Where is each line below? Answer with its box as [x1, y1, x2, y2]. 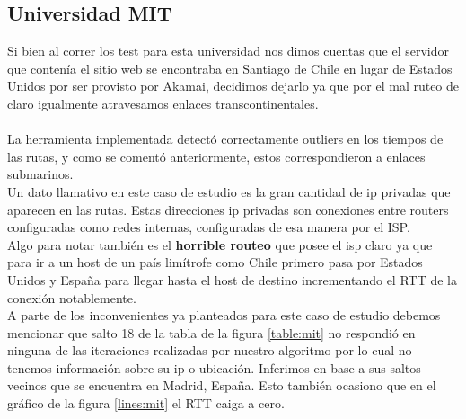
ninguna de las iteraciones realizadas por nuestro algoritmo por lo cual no [7, 341, 412, 360]
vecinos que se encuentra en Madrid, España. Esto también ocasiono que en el [7, 376, 436, 395]
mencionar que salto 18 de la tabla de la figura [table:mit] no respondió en [7, 323, 416, 342]
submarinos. [7, 165, 74, 183]
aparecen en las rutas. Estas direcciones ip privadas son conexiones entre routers [7, 200, 449, 218]
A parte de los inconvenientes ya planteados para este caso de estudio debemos [7, 306, 441, 325]
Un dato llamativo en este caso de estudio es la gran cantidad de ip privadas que [7, 182, 451, 201]
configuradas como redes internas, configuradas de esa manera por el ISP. [7, 218, 410, 236]
